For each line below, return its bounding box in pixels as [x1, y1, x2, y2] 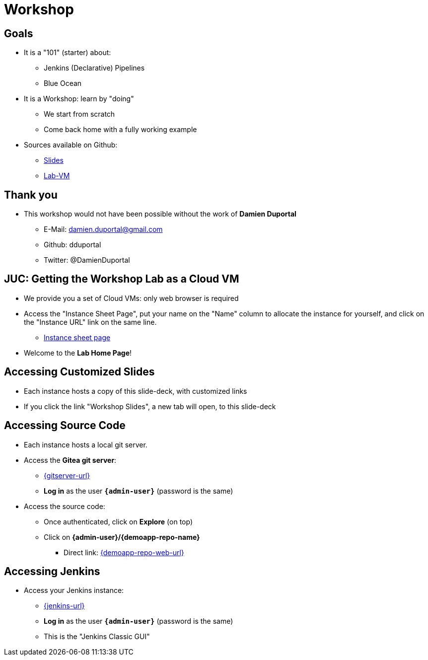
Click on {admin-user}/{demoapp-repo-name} [44, 532, 200, 541]
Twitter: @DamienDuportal [44, 256, 130, 265]
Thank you [4, 188, 58, 201]
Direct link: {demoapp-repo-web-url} [64, 548, 184, 557]
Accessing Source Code [4, 419, 126, 432]
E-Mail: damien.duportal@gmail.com [44, 225, 163, 234]
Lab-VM [44, 171, 70, 180]
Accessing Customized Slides [4, 366, 155, 378]
